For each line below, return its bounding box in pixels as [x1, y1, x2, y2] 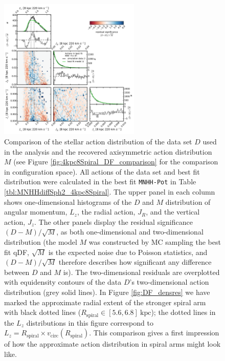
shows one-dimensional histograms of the [4, 196, 132, 207]
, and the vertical [146, 206, 200, 217]
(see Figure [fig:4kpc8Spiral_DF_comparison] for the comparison [13, 156, 218, 167]
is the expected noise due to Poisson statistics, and [48, 246, 208, 257]
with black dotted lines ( [4, 307, 81, 317]
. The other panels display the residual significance [34, 216, 193, 227]
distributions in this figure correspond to [26, 317, 153, 328]
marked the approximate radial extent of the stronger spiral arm [4, 296, 206, 307]
